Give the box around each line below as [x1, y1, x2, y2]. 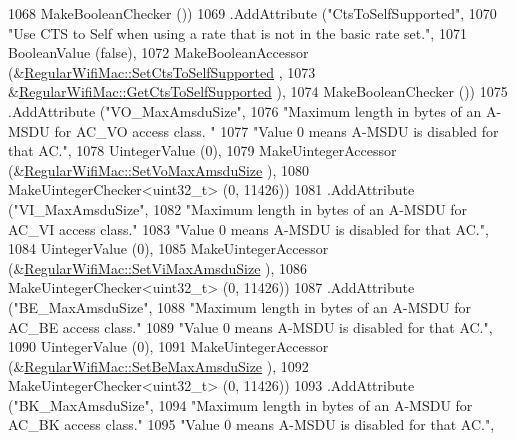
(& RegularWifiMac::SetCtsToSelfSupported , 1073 [8, 61, 316, 82]
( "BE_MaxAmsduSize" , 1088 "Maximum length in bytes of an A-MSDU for [8, 296, 471, 317]
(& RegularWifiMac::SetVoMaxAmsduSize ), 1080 [8, 159, 309, 180]
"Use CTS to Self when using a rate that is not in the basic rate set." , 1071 [8, 22, 467, 43]
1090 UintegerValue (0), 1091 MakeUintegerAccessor [8, 336, 329, 357]
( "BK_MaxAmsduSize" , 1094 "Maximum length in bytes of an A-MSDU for [8, 394, 473, 415]
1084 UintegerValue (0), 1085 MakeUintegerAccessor [8, 238, 329, 259]
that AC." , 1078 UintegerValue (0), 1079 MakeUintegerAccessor [8, 140, 397, 161]
